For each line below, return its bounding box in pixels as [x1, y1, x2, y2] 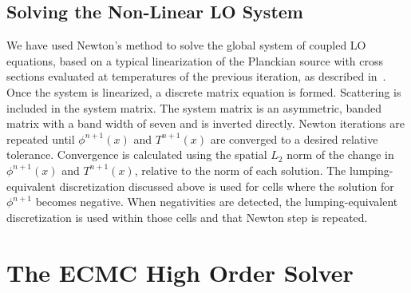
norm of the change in [287, 146, 394, 163]
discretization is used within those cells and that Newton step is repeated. [6, 208, 368, 225]
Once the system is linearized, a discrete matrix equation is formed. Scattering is [6, 83, 401, 100]
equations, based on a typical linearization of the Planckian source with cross [6, 52, 384, 69]
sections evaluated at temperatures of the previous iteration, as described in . [6, 68, 386, 85]
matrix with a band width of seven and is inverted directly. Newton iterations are [6, 115, 405, 132]
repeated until [6, 130, 75, 147]
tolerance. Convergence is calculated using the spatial [6, 146, 267, 163]
